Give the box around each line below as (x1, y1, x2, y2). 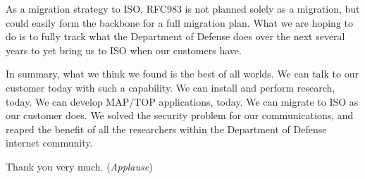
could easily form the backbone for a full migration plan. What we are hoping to (6, 15, 353, 30)
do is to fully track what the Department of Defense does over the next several (6, 29, 345, 44)
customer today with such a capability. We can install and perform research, (6, 80, 335, 94)
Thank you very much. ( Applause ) (6, 159, 153, 173)
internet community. (6, 135, 93, 150)
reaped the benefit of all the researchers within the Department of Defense (6, 121, 327, 136)
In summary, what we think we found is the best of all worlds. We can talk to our (6, 66, 359, 81)
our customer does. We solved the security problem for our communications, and (6, 108, 354, 123)
